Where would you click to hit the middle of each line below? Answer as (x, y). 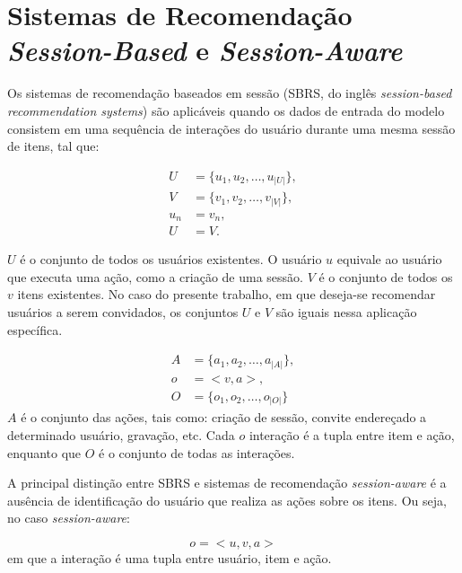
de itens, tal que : (53, 146)
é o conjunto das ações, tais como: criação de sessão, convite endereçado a (224, 417)
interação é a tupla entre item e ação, (352, 434)
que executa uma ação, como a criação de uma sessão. (155, 276)
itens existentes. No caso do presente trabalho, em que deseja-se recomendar (227, 294)
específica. (35, 329)
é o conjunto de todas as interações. (197, 452)
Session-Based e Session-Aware (205, 50)
